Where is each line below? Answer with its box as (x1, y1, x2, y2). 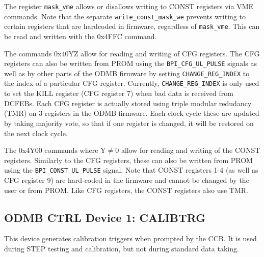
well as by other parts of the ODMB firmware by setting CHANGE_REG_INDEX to (4, 68, 250, 78)
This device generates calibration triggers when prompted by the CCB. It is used (4, 233, 257, 244)
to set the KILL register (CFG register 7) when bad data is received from (4, 88, 233, 99)
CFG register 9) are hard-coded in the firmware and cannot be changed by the (4, 174, 249, 185)
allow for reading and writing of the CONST (121, 145, 260, 155)
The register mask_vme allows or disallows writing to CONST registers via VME (4, 1, 254, 11)
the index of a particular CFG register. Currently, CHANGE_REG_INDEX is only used (4, 78, 259, 88)
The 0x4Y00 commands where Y (4, 145, 106, 155)
